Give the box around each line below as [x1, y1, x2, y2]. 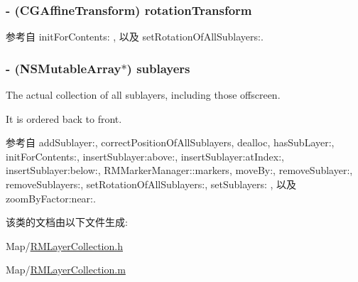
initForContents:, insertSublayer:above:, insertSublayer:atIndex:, [6, 148, 284, 163]
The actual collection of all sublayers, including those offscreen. [6, 87, 281, 102]
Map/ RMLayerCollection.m [6, 262, 126, 277]
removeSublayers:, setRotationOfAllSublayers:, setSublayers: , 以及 [6, 177, 297, 191]
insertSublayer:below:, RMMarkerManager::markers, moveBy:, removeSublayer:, [6, 163, 353, 178]
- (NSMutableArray [6, 59, 121, 77]
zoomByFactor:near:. [6, 190, 96, 205]
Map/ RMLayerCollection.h [6, 238, 123, 253]
